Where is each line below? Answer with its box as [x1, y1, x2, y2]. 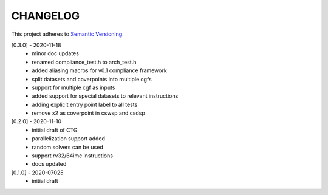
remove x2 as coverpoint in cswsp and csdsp [32, 109, 146, 117]
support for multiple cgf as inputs [32, 84, 115, 91]
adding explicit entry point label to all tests [32, 101, 138, 108]
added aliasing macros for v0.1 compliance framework [32, 67, 167, 74]
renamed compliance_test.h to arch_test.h [32, 58, 137, 66]
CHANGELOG [11, 9, 80, 22]
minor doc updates [32, 50, 79, 57]
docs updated [32, 160, 67, 168]
